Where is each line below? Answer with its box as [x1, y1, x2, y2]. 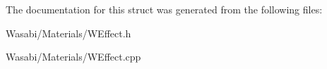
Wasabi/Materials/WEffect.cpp [6, 49, 141, 64]
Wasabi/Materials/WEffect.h [6, 25, 131, 40]
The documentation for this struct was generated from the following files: [6, 2, 323, 16]
